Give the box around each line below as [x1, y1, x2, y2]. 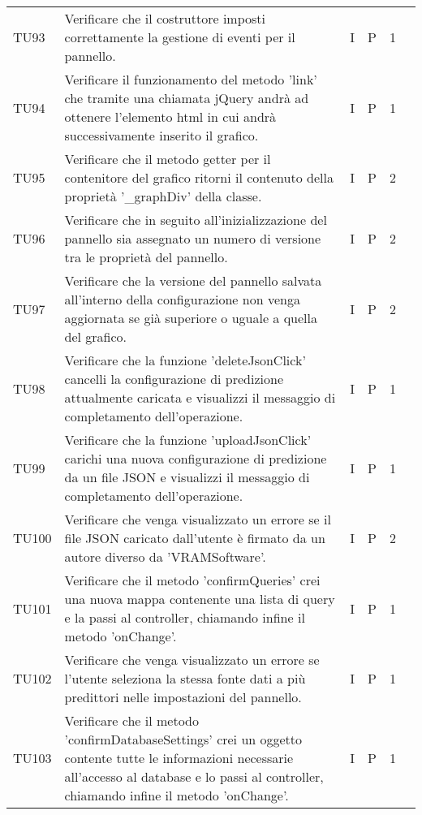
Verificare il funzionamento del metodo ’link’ [64, 70, 317, 88]
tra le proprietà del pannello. [64, 248, 228, 266]
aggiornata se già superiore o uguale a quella [64, 308, 317, 327]
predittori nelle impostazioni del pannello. [64, 688, 302, 706]
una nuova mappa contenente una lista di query [64, 589, 335, 608]
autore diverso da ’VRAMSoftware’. [64, 547, 266, 566]
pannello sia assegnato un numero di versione [64, 229, 321, 248]
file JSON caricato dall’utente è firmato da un [64, 528, 325, 547]
